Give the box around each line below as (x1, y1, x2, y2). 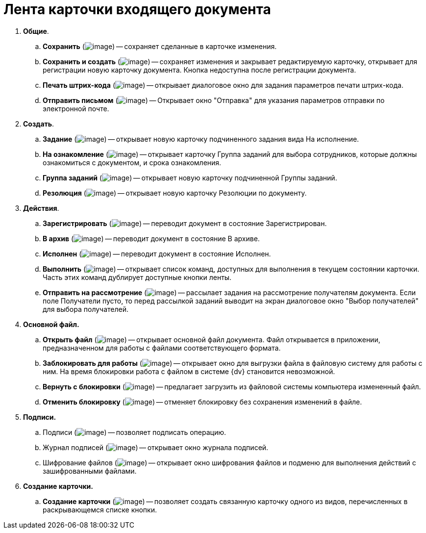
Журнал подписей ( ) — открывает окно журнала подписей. (43, 443, 269, 452)
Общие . (23, 26, 49, 35)
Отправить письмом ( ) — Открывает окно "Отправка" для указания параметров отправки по (43, 96, 385, 104)
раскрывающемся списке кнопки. (43, 505, 157, 514)
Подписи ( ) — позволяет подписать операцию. (43, 428, 226, 436)
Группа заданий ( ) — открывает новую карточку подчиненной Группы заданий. (43, 173, 337, 182)
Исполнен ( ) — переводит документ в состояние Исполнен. (43, 249, 271, 258)
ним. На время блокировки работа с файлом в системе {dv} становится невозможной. (43, 367, 335, 376)
